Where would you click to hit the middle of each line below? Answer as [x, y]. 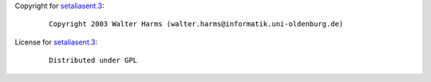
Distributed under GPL [93, 61]
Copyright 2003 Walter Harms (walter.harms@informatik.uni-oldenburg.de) [196, 24]
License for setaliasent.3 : [56, 42]
